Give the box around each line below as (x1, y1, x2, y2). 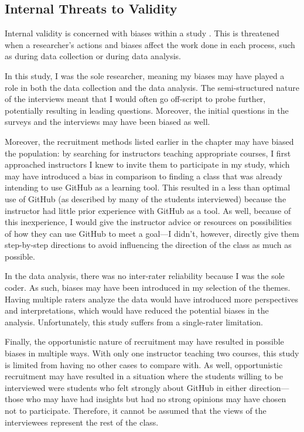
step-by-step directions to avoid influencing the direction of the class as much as (5, 239, 292, 251)
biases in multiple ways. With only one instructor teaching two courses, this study (5, 347, 299, 359)
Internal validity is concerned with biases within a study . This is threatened (5, 27, 279, 39)
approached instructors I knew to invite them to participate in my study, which (5, 158, 290, 171)
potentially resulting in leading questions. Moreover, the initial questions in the (5, 104, 289, 116)
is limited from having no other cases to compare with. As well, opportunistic (5, 358, 283, 370)
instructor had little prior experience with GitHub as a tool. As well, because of (5, 204, 291, 216)
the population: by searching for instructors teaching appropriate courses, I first (5, 147, 291, 159)
